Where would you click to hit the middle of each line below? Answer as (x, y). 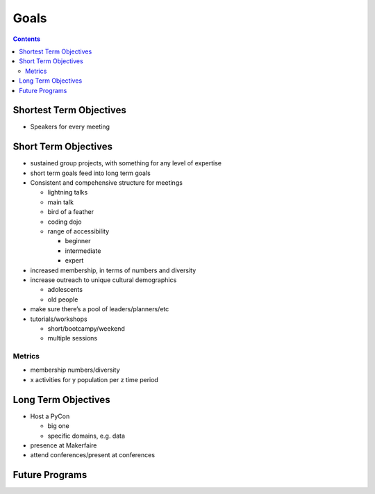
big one (58, 426)
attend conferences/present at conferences (93, 455)
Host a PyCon (50, 416)
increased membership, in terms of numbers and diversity (113, 270)
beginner (78, 241)
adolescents (65, 290)
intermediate (83, 251)
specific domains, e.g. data (86, 436)
